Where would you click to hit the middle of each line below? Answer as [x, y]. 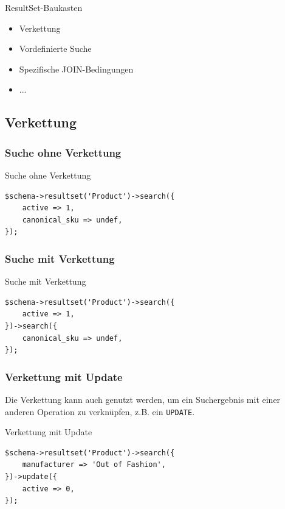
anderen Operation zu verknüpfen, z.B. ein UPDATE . [100, 411]
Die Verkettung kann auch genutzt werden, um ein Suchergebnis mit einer [143, 399]
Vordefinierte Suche [55, 48]
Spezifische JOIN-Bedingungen [76, 69]
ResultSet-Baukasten [44, 7]
